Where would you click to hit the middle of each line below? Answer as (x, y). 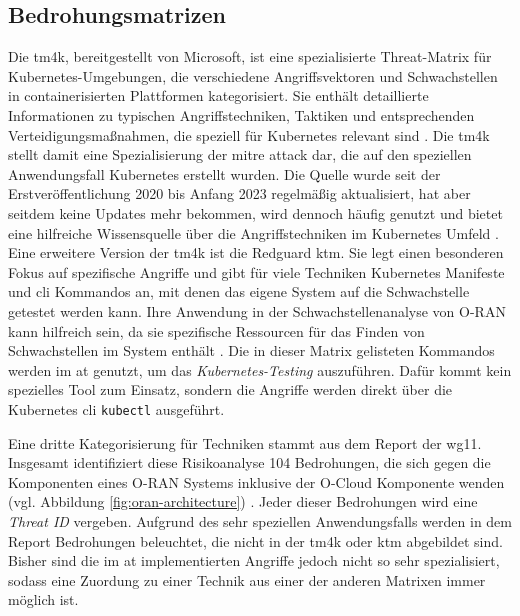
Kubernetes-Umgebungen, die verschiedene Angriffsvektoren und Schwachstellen (253, 75)
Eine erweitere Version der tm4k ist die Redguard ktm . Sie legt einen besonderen (256, 252)
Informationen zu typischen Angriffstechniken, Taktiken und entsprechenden (241, 114)
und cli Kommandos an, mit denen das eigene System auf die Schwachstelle (239, 291)
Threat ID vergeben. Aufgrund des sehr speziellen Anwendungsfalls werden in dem (260, 520)
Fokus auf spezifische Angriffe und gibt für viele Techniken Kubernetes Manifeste (256, 271)
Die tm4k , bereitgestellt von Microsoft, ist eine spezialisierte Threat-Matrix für (250, 56)
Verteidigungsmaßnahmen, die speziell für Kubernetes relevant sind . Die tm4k (249, 134)
